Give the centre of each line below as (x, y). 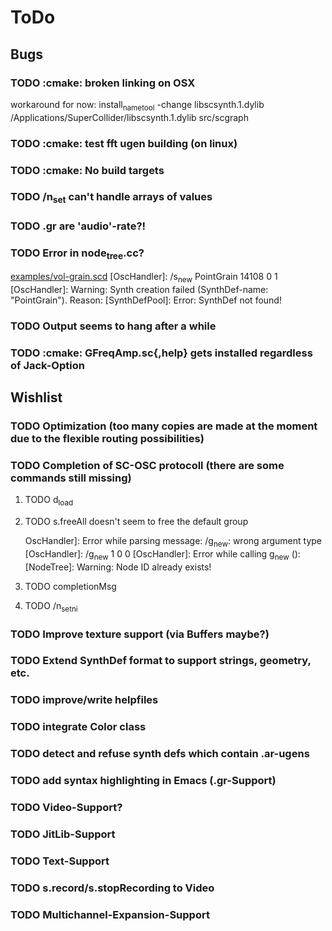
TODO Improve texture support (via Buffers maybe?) (140, 634)
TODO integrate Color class (78, 727)
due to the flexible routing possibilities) (107, 439)
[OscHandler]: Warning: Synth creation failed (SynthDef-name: (139, 289)
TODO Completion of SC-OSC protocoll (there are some (147, 466)
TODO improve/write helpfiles (84, 700)
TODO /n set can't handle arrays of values (111, 198)
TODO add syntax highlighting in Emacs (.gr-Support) (143, 781)
